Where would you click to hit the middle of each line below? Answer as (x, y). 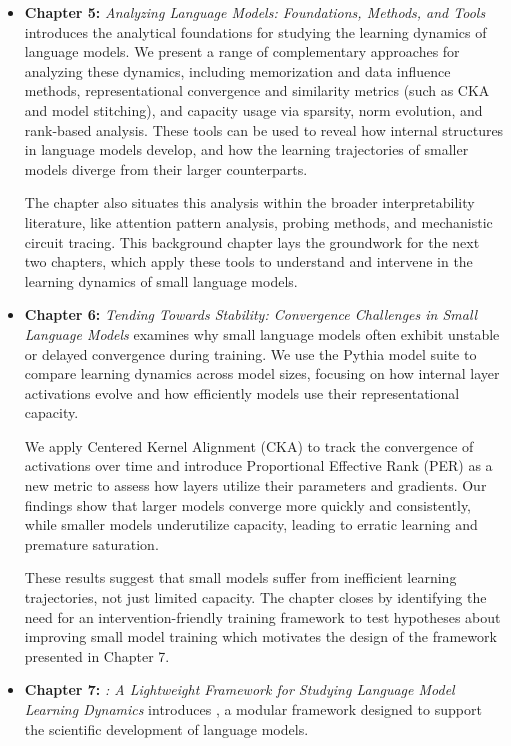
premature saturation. (91, 543)
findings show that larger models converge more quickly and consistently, (248, 504)
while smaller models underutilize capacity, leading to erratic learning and (251, 524)
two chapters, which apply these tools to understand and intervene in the (248, 261)
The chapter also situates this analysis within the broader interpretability (249, 202)
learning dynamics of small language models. (161, 280)
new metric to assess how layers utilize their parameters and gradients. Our (255, 485)
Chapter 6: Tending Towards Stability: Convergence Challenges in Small (251, 314)
